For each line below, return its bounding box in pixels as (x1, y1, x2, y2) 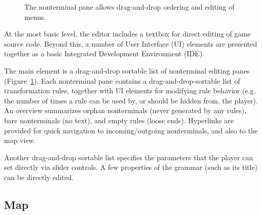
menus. (24, 11, 46, 22)
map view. (4, 135, 36, 146)
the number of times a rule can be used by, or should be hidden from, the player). (4, 95, 258, 105)
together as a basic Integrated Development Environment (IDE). (4, 48, 204, 59)
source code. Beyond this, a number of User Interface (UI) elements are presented (4, 38, 257, 49)
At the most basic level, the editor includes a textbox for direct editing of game (4, 28, 251, 39)
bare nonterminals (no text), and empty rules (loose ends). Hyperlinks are (4, 115, 234, 125)
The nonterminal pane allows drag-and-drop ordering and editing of (24, 2, 235, 12)
